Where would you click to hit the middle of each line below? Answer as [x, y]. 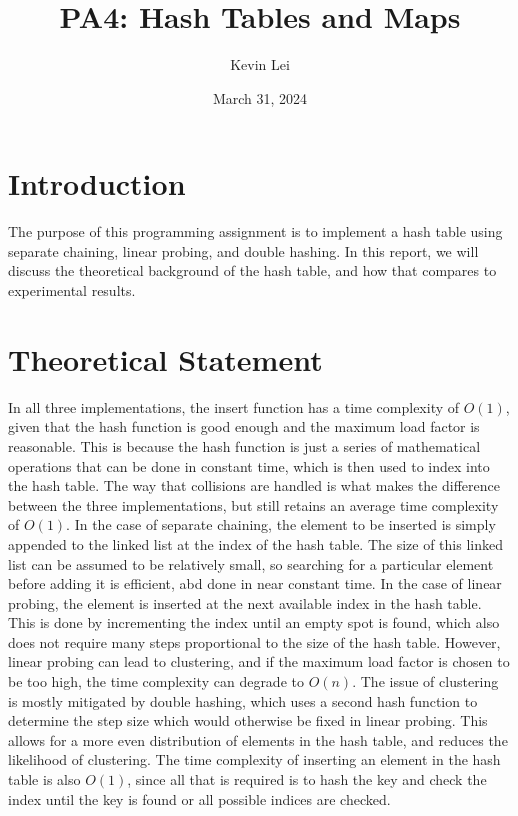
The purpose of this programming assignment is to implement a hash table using [255, 231]
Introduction [97, 183]
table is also [44, 779]
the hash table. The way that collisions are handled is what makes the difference [254, 485]
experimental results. [72, 290]
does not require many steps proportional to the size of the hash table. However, [254, 641]
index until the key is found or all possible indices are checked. [199, 798]
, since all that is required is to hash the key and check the [307, 779]
